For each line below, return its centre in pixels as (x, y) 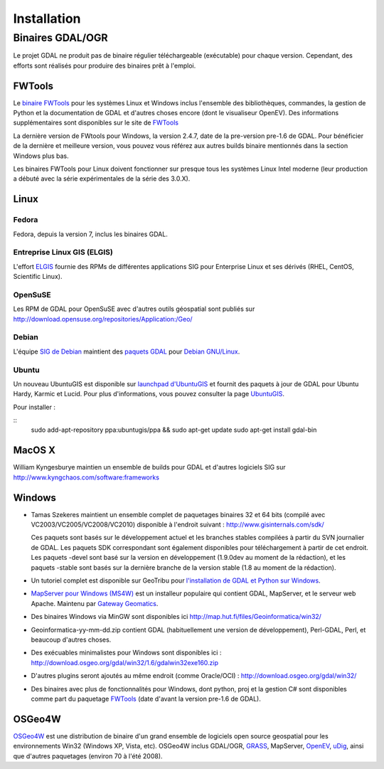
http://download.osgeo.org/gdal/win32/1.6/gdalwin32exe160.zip (125, 662)
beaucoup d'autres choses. (71, 640)
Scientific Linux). (38, 277)
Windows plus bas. (41, 156)
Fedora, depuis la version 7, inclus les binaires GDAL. (91, 234)
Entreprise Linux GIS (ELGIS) (63, 253)
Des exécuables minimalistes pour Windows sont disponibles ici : (126, 653)
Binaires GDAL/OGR (60, 38)
